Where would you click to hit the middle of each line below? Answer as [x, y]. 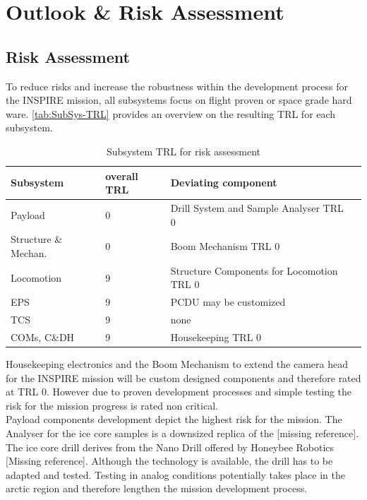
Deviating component [224, 183]
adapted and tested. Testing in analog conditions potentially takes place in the [175, 474]
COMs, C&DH [43, 337]
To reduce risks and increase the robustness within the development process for [177, 86]
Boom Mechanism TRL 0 [225, 246]
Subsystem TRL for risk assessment [183, 151]
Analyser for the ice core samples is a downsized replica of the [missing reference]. [182, 433]
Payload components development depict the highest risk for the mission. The [174, 419]
